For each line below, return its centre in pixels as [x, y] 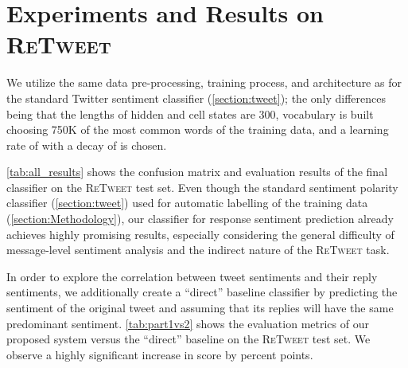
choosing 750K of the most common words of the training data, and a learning [198, 129]
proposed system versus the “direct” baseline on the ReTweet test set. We [188, 339]
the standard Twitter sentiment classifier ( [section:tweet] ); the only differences [196, 98]
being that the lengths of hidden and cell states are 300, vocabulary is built [190, 114]
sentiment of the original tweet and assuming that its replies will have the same [200, 308]
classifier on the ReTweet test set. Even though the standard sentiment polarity [202, 187]
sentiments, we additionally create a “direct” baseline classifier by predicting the [202, 292]
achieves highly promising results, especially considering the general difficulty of [200, 234]
